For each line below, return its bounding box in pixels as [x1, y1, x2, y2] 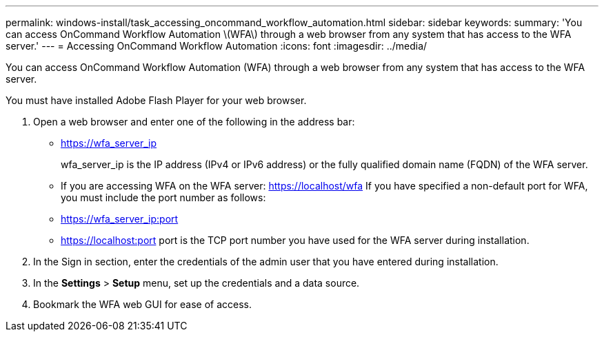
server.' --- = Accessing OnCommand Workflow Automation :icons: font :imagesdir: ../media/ [6, 40, 427, 52]
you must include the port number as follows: [61, 192, 266, 203]
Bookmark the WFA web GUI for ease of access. [33, 298, 252, 310]
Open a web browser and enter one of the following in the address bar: [33, 116, 355, 127]
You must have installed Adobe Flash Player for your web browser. [6, 94, 307, 106]
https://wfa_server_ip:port [61, 213, 179, 225]
